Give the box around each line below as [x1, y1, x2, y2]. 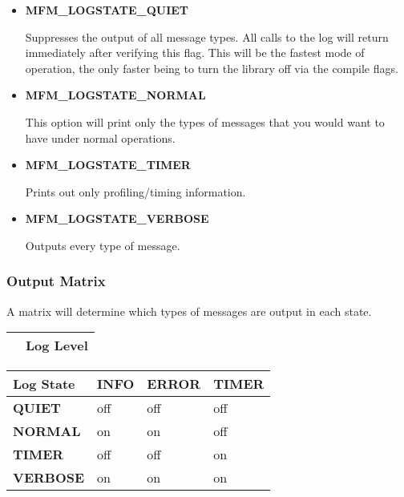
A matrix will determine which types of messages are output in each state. [6, 302, 372, 319]
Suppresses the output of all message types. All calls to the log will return [25, 28, 389, 45]
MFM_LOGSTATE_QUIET [25, 2, 189, 18]
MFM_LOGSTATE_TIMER [25, 156, 191, 173]
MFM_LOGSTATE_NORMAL [25, 87, 206, 103]
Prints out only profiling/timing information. [25, 183, 246, 200]
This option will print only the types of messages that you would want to [25, 113, 385, 130]
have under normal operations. [25, 129, 176, 146]
